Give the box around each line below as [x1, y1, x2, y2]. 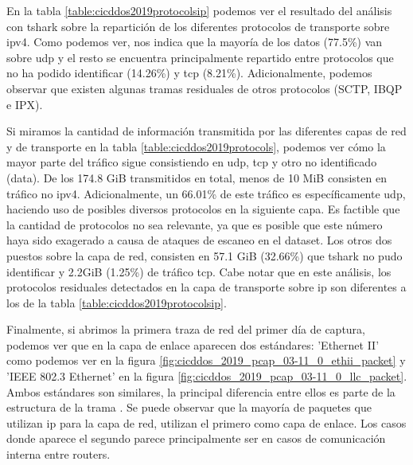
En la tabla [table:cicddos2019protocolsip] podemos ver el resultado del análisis [6, 2, 392, 18]
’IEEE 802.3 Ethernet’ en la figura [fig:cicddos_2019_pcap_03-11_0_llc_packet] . [6, 368, 407, 385]
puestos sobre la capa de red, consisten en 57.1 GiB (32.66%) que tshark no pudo [6, 247, 403, 264]
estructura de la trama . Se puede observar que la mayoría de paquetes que [6, 399, 372, 416]
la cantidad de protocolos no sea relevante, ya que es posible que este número [6, 216, 383, 232]
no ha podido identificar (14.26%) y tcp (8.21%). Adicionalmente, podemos [6, 64, 372, 81]
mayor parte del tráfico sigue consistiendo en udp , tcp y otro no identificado [6, 154, 377, 170]
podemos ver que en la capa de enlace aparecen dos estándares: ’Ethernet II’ [6, 336, 380, 353]
